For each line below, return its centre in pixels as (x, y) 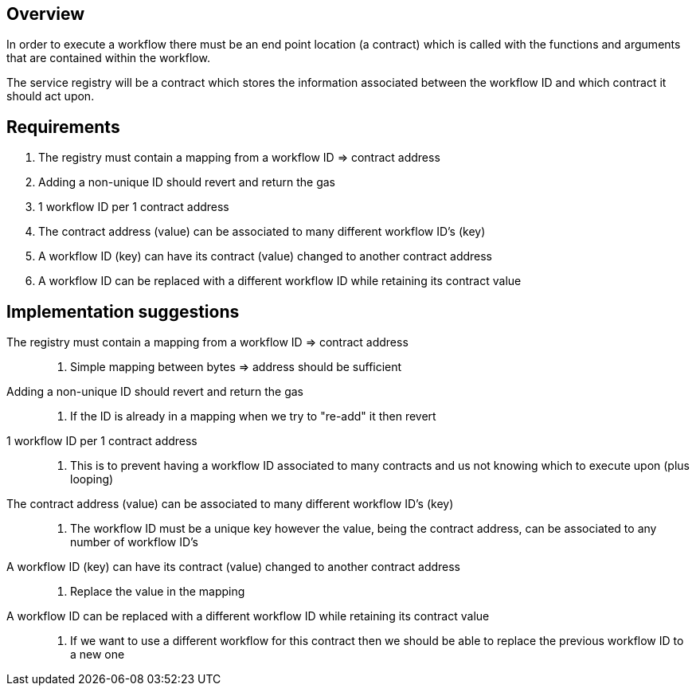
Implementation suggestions (123, 311)
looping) (92, 479)
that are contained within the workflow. (108, 58)
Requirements (63, 127)
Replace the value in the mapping (158, 592)
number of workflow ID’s (134, 542)
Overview (46, 14)
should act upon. (51, 96)
